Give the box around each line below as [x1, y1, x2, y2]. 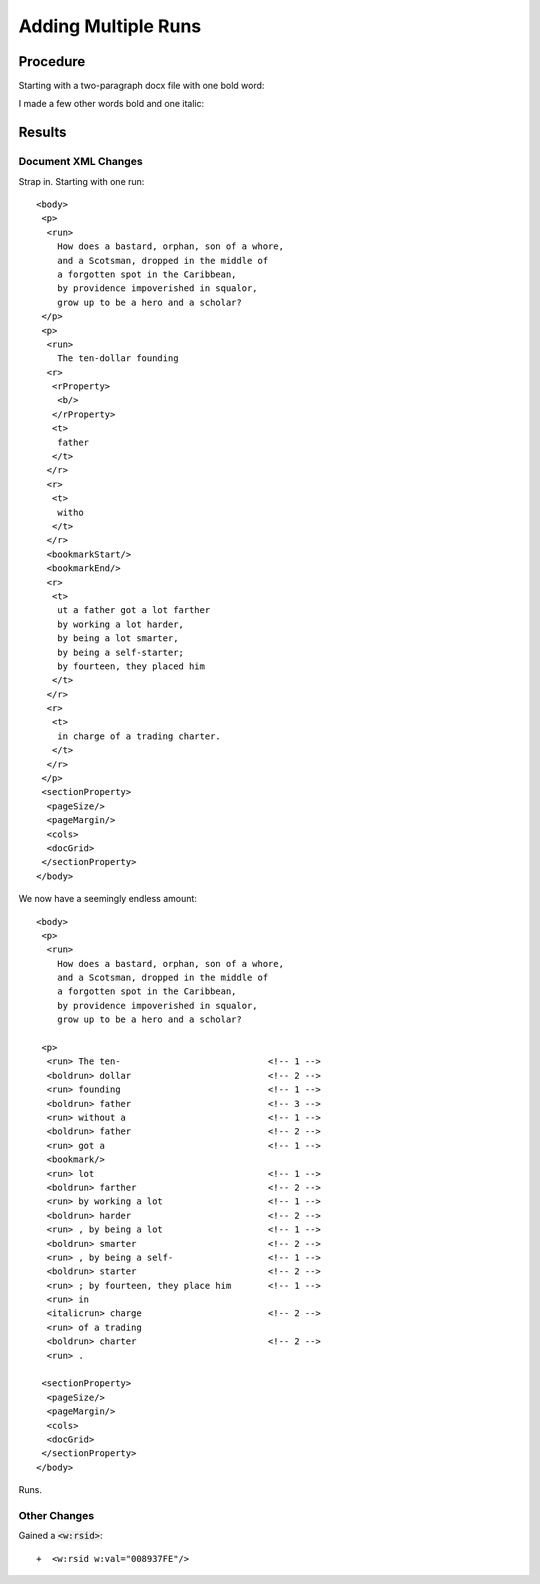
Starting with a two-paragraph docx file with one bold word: [18, 80, 265, 92]
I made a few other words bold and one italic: [18, 98, 205, 110]
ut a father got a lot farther [56, 605, 211, 616]
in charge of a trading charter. [56, 730, 222, 742]
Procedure [18, 53, 86, 70]
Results [18, 124, 67, 141]
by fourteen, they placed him [56, 660, 205, 672]
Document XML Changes [18, 155, 144, 169]
